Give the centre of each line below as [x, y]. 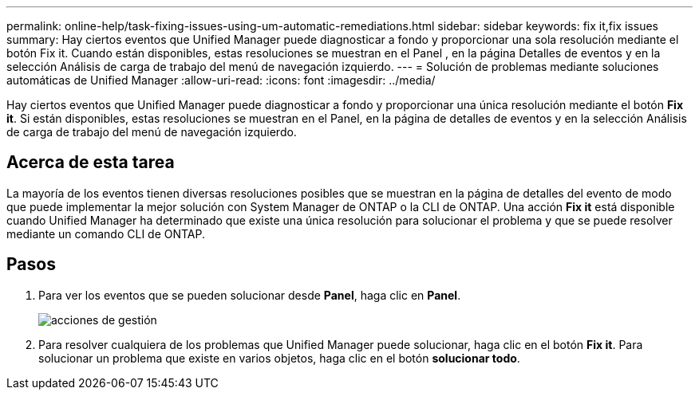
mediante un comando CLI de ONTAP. [106, 233]
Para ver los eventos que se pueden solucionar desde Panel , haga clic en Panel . [250, 295]
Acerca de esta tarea [91, 163]
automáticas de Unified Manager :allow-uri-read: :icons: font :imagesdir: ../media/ [221, 80]
